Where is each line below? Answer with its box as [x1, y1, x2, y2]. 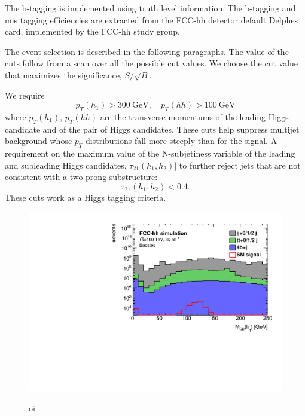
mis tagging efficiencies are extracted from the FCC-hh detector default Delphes [5, 13, 298, 26]
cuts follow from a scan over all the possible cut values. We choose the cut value [5, 57, 298, 69]
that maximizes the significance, [5, 68, 122, 81]
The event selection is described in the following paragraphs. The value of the [5, 45, 289, 57]
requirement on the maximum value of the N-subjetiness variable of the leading [5, 147, 295, 160]
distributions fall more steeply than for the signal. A [86, 134, 277, 147]
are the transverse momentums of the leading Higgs [100, 110, 289, 123]
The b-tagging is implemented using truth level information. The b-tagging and [5, 2, 296, 14]
